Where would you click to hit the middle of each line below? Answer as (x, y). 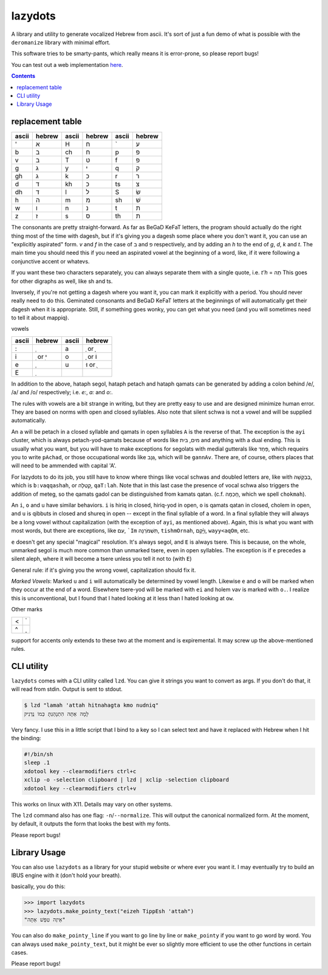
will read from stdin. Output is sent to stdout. (67, 689)
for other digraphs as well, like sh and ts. (62, 281)
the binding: (26, 738)
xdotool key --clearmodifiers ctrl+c (80, 771)
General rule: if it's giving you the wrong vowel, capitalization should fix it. (104, 570)
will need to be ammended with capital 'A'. (64, 466)
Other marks (27, 609)
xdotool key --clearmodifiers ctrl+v (80, 788)
